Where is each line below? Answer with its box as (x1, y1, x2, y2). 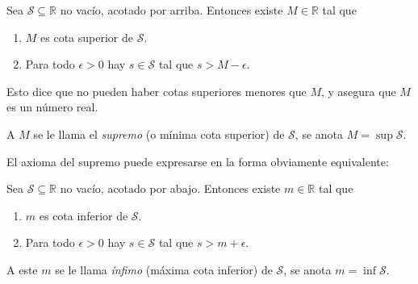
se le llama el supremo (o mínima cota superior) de (33, 125, 285, 142)
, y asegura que (320, 82, 396, 99)
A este (6, 261, 38, 278)
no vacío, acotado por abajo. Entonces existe (60, 180, 281, 197)
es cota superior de (40, 28, 133, 45)
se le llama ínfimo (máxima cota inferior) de (55, 261, 273, 278)
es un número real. (6, 98, 98, 115)
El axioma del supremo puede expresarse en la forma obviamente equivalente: (6, 152, 389, 169)
